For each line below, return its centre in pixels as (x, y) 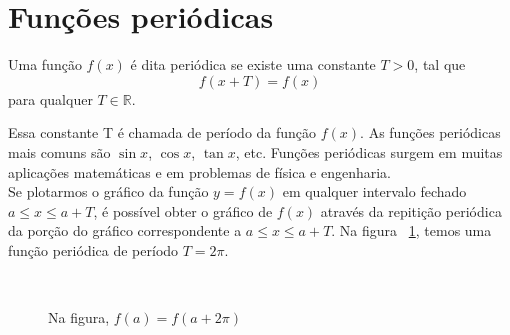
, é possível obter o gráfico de (183, 210)
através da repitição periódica (411, 210)
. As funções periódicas (430, 132)
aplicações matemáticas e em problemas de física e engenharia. (199, 171)
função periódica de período (93, 249)
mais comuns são (59, 151)
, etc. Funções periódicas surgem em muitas (369, 151)
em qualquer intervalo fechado (374, 191)
